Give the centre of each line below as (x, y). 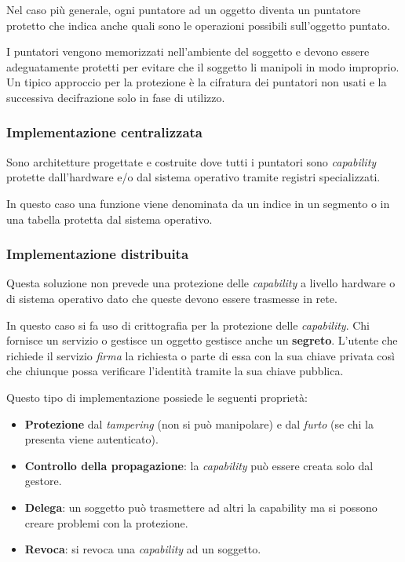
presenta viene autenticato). (91, 439)
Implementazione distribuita (98, 254)
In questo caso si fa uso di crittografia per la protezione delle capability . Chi (188, 325)
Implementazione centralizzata (104, 132)
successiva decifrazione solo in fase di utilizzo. (116, 97)
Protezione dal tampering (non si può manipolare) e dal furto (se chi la (199, 423)
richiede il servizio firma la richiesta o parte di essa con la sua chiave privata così (201, 355)
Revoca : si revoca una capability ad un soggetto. (143, 549)
